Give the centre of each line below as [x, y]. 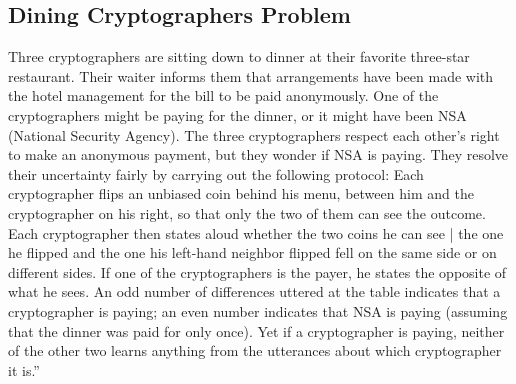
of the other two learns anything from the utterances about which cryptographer [255, 350]
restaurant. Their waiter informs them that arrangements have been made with [251, 75]
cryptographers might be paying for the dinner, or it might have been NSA [237, 114]
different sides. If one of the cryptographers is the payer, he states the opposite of [257, 271]
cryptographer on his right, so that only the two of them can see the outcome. [247, 212]
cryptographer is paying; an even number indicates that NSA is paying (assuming [258, 310]
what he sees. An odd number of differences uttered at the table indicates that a [254, 291]
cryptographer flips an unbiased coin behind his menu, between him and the [241, 193]
